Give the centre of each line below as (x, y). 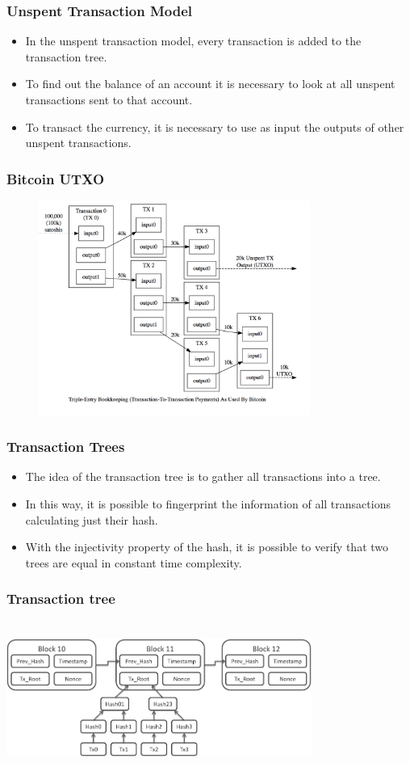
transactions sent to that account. (109, 99)
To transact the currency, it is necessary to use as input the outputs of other (215, 126)
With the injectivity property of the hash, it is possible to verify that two (207, 547)
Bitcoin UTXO (56, 178)
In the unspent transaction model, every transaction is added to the (193, 41)
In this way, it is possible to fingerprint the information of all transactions (208, 503)
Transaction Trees (66, 447)
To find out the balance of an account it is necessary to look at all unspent (210, 84)
